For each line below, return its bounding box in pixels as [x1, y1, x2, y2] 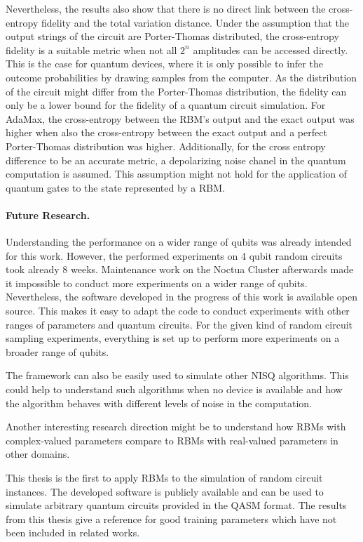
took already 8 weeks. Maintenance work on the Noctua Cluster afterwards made [6, 262, 354, 277]
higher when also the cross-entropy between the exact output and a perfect [6, 125, 327, 140]
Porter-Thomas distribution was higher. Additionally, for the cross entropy [6, 138, 326, 153]
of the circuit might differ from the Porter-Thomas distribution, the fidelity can [6, 84, 347, 98]
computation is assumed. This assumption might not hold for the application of [6, 166, 348, 181]
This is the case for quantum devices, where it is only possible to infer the [6, 56, 323, 71]
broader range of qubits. [6, 344, 109, 359]
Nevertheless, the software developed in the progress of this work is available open [6, 289, 357, 304]
